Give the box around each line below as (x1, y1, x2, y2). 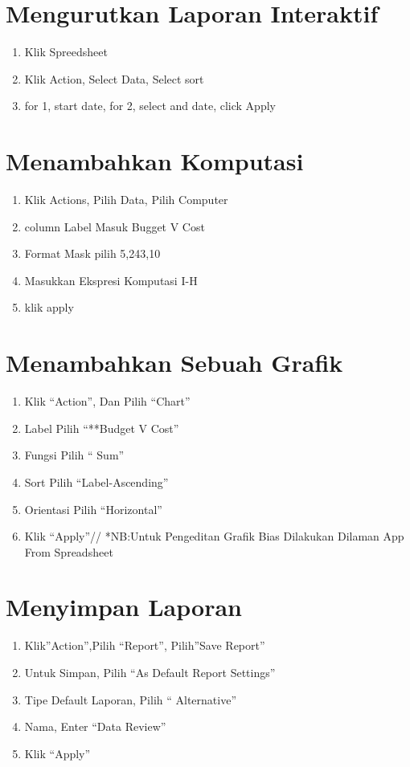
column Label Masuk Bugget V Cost (24, 218, 205, 235)
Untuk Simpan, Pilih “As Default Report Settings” (24, 664, 276, 680)
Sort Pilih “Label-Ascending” (24, 473, 169, 490)
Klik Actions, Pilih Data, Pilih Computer (24, 191, 228, 208)
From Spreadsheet (24, 543, 113, 560)
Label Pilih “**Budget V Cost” (24, 419, 179, 436)
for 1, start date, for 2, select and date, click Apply (24, 97, 276, 114)
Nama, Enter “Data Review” (24, 718, 166, 735)
